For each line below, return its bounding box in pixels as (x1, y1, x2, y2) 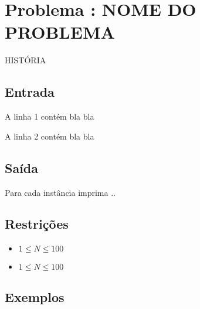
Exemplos (5, 287, 65, 305)
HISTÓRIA (5, 54, 46, 66)
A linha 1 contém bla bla (5, 110, 94, 123)
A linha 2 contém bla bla (5, 130, 94, 142)
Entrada (5, 83, 55, 101)
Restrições (5, 215, 69, 233)
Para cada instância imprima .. (5, 186, 116, 198)
